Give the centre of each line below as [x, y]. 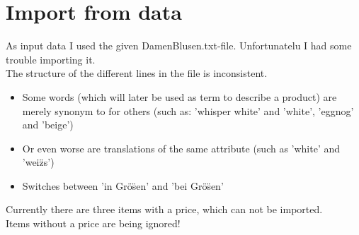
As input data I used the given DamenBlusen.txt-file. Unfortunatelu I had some [179, 46]
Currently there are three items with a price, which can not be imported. [164, 209]
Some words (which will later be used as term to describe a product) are [179, 96]
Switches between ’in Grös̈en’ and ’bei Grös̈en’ [123, 185]
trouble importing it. [51, 59]
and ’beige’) [48, 125]
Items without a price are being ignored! [93, 223]
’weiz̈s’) [38, 162]
